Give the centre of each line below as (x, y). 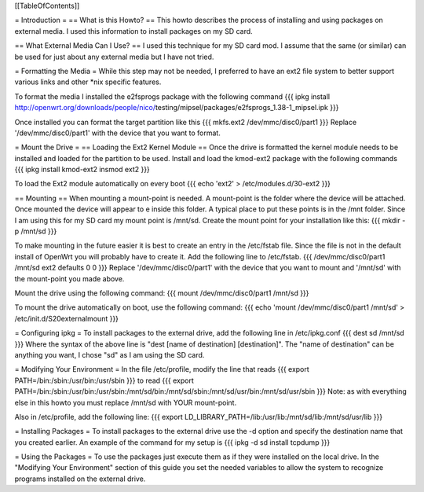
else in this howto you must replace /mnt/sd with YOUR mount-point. (126, 402)
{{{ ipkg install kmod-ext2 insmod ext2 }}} (82, 170)
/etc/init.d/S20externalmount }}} (67, 318)
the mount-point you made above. (69, 278)
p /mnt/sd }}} (36, 231)
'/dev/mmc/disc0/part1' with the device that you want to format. (118, 133)
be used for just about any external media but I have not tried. (114, 57)
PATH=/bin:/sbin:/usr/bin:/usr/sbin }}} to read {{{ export (104, 380)
